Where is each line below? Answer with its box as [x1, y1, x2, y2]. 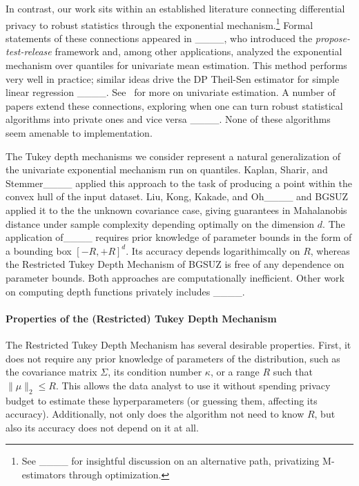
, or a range [210, 364, 260, 379]
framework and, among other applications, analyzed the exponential [55, 44, 342, 59]
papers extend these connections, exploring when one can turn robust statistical [6, 98, 343, 113]
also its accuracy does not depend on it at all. [6, 420, 199, 434]
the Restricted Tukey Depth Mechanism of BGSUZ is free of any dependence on [6, 257, 345, 271]
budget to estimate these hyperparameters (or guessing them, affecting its [6, 393, 318, 407]
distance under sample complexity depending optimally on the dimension [6, 216, 315, 231]
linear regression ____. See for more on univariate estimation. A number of [6, 85, 336, 99]
